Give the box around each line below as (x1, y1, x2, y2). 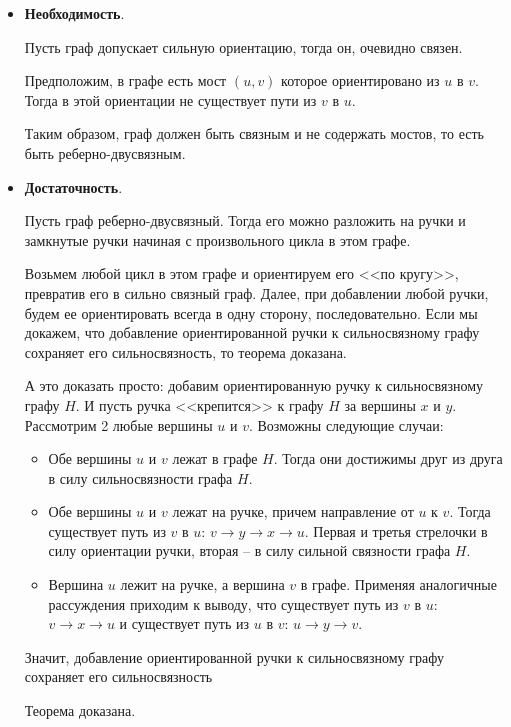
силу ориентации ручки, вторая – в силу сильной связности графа (48, 540, 451, 561)
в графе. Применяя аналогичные (300, 574, 497, 595)
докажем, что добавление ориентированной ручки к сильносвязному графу (24, 322, 480, 343)
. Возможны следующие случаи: (248, 414, 444, 435)
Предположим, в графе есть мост (24, 70, 227, 91)
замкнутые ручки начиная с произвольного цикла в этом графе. (24, 229, 411, 250)
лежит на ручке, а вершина (120, 574, 285, 595)
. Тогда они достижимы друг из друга (273, 448, 503, 469)
